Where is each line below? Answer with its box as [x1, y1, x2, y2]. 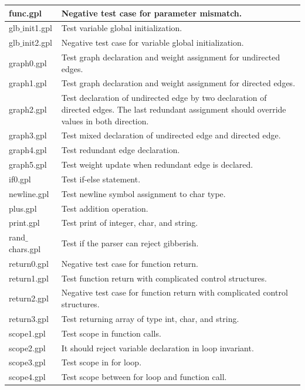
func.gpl [9, 6, 42, 19]
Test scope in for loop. [61, 356, 142, 368]
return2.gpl [9, 292, 49, 304]
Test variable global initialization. [61, 22, 182, 34]
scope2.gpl [9, 341, 46, 354]
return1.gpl [9, 272, 49, 284]
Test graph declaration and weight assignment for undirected [61, 51, 280, 63]
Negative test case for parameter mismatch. [61, 6, 242, 19]
